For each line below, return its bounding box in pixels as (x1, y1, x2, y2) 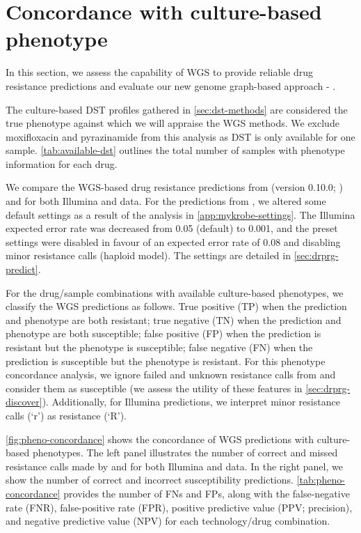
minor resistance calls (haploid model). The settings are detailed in (6, 248, 291, 263)
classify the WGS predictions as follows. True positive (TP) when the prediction (6, 299, 347, 314)
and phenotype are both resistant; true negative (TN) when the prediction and (6, 312, 342, 327)
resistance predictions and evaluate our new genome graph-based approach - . (6, 78, 336, 93)
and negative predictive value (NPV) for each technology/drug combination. (6, 513, 330, 528)
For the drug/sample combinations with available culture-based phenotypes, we (6, 285, 344, 300)
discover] (6, 394, 42, 409)
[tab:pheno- (296, 472, 345, 487)
